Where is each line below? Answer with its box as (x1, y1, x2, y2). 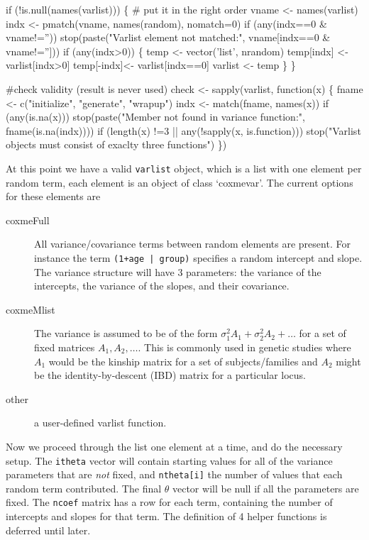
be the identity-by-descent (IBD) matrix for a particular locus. (34, 368, 306, 382)
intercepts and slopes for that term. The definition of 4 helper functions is (6, 509, 327, 524)
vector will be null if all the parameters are (172, 480, 359, 495)
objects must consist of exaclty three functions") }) (6, 137, 227, 152)
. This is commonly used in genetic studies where (138, 340, 351, 354)
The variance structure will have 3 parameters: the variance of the (34, 264, 321, 279)
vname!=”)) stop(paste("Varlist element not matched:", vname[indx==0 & (6, 30, 331, 45)
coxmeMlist (6, 302, 55, 316)
